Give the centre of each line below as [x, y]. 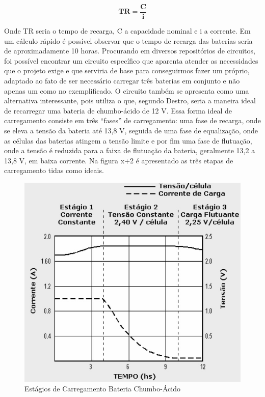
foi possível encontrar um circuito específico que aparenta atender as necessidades [131, 60]
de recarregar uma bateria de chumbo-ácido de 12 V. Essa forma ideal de [118, 110]
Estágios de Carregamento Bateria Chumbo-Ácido [102, 389]
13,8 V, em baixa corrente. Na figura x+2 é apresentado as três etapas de [119, 160]
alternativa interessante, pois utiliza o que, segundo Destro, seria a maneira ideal [130, 101]
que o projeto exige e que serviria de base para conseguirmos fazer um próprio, [127, 70]
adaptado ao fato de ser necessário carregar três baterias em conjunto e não [122, 81]
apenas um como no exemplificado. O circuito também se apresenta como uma [127, 90]
